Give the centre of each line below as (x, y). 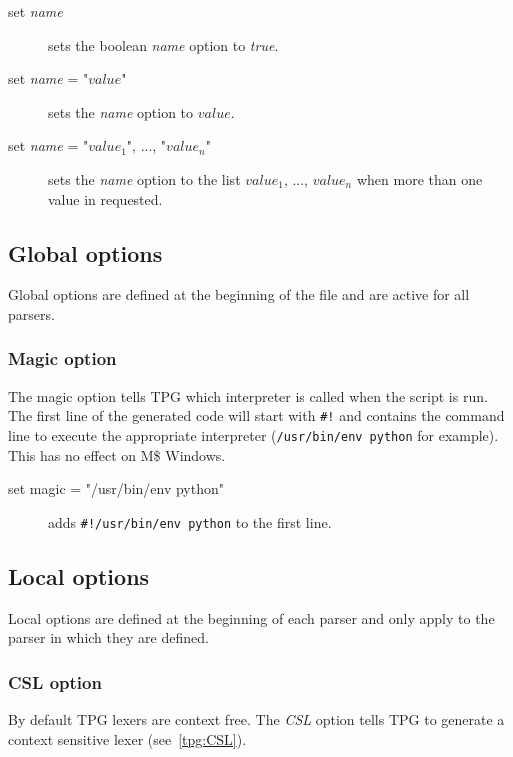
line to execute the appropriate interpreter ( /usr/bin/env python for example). (253, 435)
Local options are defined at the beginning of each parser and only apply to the (251, 617)
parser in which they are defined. (108, 637)
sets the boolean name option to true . (163, 44)
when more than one (419, 178)
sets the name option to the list (144, 178)
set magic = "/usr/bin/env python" (116, 488)
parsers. (31, 313)
